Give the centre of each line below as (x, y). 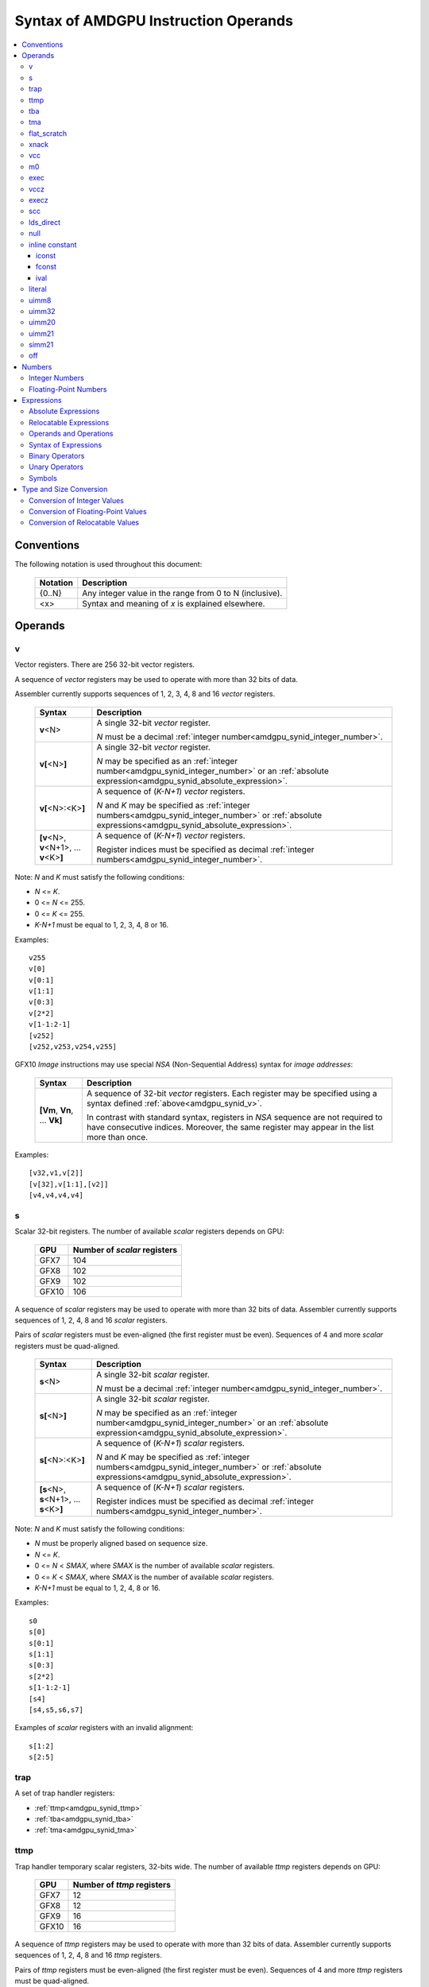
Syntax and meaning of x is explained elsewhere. (174, 603)
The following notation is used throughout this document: (108, 564)
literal (38, 289)
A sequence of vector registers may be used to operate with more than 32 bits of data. (156, 679)
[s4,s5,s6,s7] (56, 1710)
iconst (46, 255)
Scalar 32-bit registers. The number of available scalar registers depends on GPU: (150, 1231)
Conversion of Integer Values (77, 500)
